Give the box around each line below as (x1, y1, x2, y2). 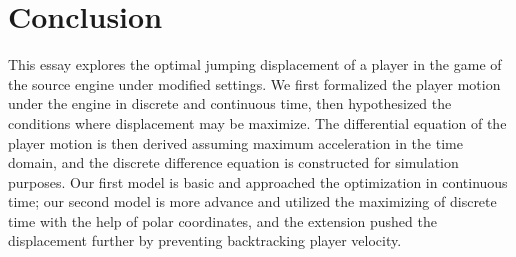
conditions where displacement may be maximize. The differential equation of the (8, 112, 507, 133)
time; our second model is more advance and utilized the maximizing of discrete (8, 191, 497, 212)
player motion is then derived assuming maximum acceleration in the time (8, 132, 463, 153)
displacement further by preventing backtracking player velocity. (8, 230, 402, 251)
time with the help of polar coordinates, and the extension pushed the (8, 210, 437, 231)
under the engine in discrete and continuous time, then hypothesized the (8, 93, 452, 114)
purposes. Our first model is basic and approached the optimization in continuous (8, 171, 508, 192)
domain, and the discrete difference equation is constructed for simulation (8, 152, 459, 173)
